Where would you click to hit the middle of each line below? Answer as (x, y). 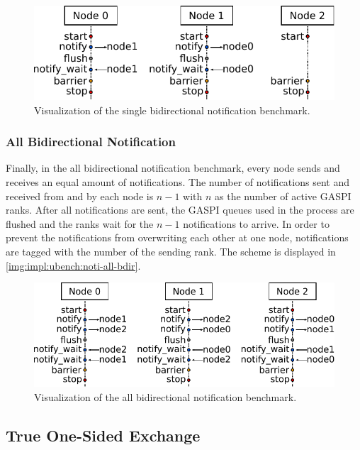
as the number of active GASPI (283, 196)
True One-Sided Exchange (103, 435)
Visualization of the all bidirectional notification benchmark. (165, 396)
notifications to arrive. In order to (256, 223)
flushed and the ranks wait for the (80, 223)
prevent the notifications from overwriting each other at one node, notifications (177, 237)
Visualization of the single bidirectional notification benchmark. (172, 110)
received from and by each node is (80, 196)
